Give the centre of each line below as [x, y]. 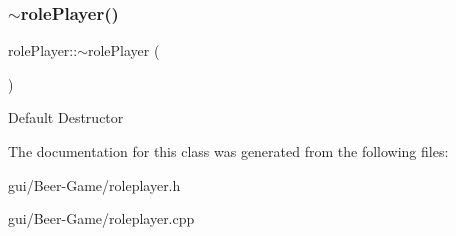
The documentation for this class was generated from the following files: [228, 151]
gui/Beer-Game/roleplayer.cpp [101, 218]
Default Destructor [66, 117]
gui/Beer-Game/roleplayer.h [94, 184]
